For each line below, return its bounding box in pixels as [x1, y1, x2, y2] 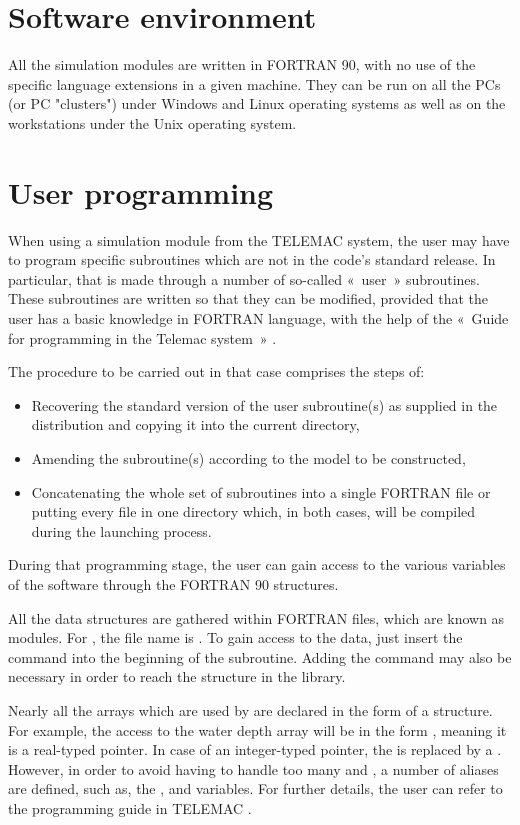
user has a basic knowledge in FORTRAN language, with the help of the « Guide [8, 308, 509, 328]
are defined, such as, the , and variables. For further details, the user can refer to [8, 778, 503, 799]
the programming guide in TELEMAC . [8, 797, 252, 818]
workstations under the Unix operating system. [8, 112, 297, 133]
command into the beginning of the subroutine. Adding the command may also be [8, 646, 512, 667]
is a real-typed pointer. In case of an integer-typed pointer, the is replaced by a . [8, 739, 502, 760]
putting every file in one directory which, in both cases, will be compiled [31, 501, 476, 522]
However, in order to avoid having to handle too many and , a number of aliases [8, 758, 499, 779]
